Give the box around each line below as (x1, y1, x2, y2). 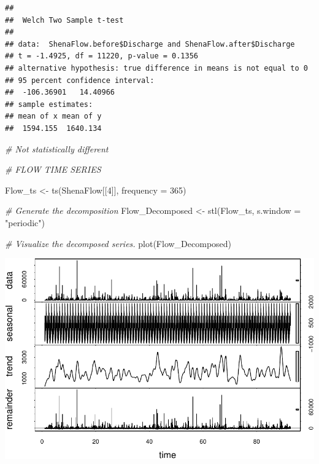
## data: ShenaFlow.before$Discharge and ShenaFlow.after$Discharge (5, 39, 295, 49)
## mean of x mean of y (5, 112, 102, 121)
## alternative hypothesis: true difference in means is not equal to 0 (5, 63, 308, 73)
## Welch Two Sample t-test (5, 15, 124, 25)
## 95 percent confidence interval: (5, 76, 155, 85)
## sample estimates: (5, 100, 93, 109)
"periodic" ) (5, 216, 45, 229)
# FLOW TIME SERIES (5, 163, 101, 176)
